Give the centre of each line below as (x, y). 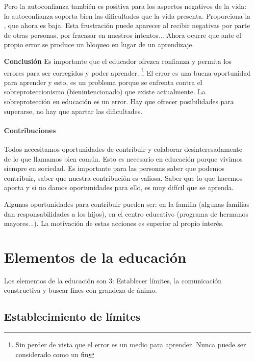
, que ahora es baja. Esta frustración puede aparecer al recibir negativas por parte (127, 25)
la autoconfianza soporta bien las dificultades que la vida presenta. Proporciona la (127, 15)
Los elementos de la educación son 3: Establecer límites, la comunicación (113, 280)
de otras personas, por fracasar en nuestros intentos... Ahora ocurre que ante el (123, 35)
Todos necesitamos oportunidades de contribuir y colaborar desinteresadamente (123, 149)
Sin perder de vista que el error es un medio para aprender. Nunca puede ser (131, 345)
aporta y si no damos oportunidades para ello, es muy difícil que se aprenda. (119, 187)
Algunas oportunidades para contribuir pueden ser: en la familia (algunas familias (127, 204)
